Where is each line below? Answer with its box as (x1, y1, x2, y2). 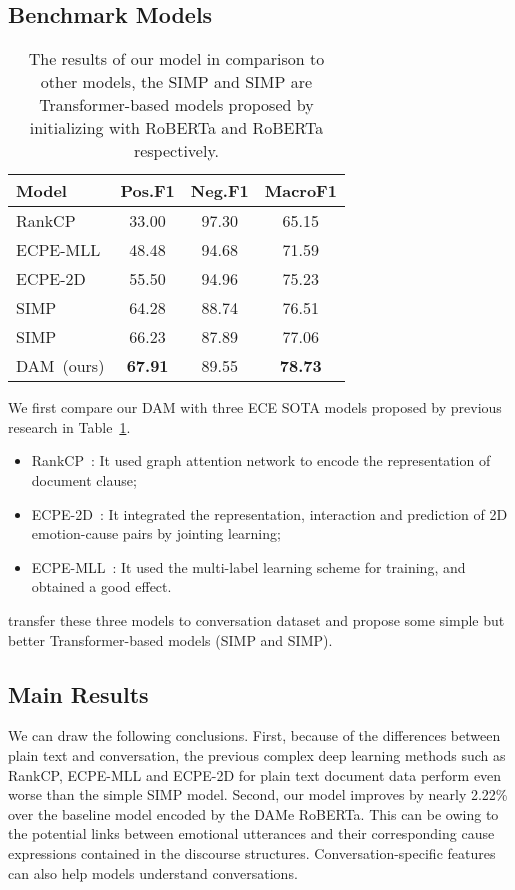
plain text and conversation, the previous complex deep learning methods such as (8, 744, 506, 765)
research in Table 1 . (8, 416, 131, 437)
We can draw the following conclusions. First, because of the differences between (8, 725, 501, 746)
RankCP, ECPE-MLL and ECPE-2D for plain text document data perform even (8, 764, 502, 785)
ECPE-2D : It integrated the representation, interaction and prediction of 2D (31, 503, 508, 524)
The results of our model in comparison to (28, 47, 325, 71)
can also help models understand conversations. (8, 862, 298, 883)
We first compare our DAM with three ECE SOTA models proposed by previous (8, 397, 502, 418)
